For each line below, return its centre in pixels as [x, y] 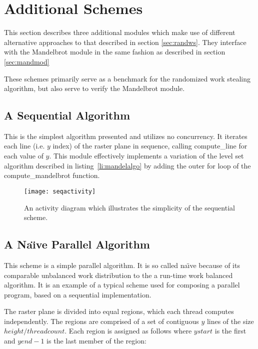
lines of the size [230, 321]
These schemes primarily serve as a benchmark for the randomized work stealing [127, 78]
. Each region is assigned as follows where [128, 331]
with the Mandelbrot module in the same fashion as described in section [115, 52]
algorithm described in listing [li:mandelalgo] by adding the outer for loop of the [127, 165]
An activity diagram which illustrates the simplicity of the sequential [129, 207]
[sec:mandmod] [27, 61]
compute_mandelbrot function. [52, 175]
